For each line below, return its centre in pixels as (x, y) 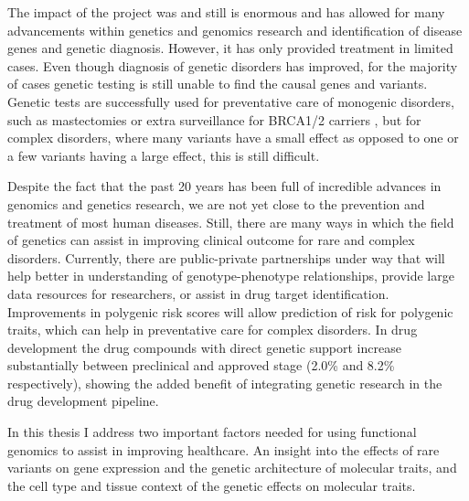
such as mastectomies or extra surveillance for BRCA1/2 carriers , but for (214, 119)
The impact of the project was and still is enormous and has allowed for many (226, 12)
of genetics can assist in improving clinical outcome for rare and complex (211, 240)
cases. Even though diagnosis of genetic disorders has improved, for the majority (233, 65)
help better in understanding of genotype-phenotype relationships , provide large (231, 276)
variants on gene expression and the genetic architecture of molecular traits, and (232, 468)
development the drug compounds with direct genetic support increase (204, 347)
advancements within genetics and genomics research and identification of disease (235, 30)
